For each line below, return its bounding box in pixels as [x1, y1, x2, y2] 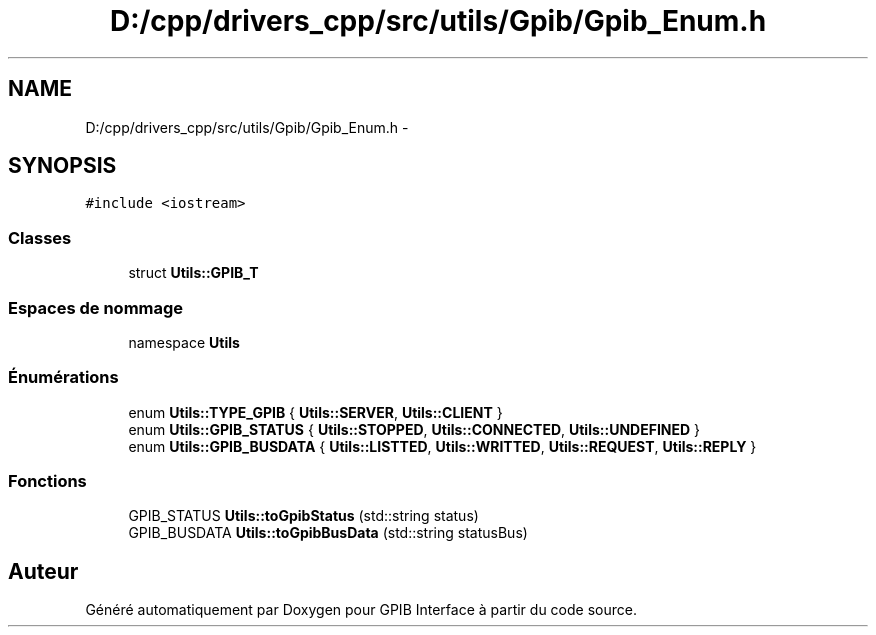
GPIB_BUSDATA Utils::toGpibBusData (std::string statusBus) [128, 524, 528, 542]
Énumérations [8, 367, 119, 388]
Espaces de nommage [8, 297, 184, 318]
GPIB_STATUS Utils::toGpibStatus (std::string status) [128, 507, 479, 525]
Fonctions [8, 471, 87, 492]
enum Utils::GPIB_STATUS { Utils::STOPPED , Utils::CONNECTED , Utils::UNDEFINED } [128, 420, 701, 438]
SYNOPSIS [8, 153, 117, 179]
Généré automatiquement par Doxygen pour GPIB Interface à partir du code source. [85, 601, 637, 619]
